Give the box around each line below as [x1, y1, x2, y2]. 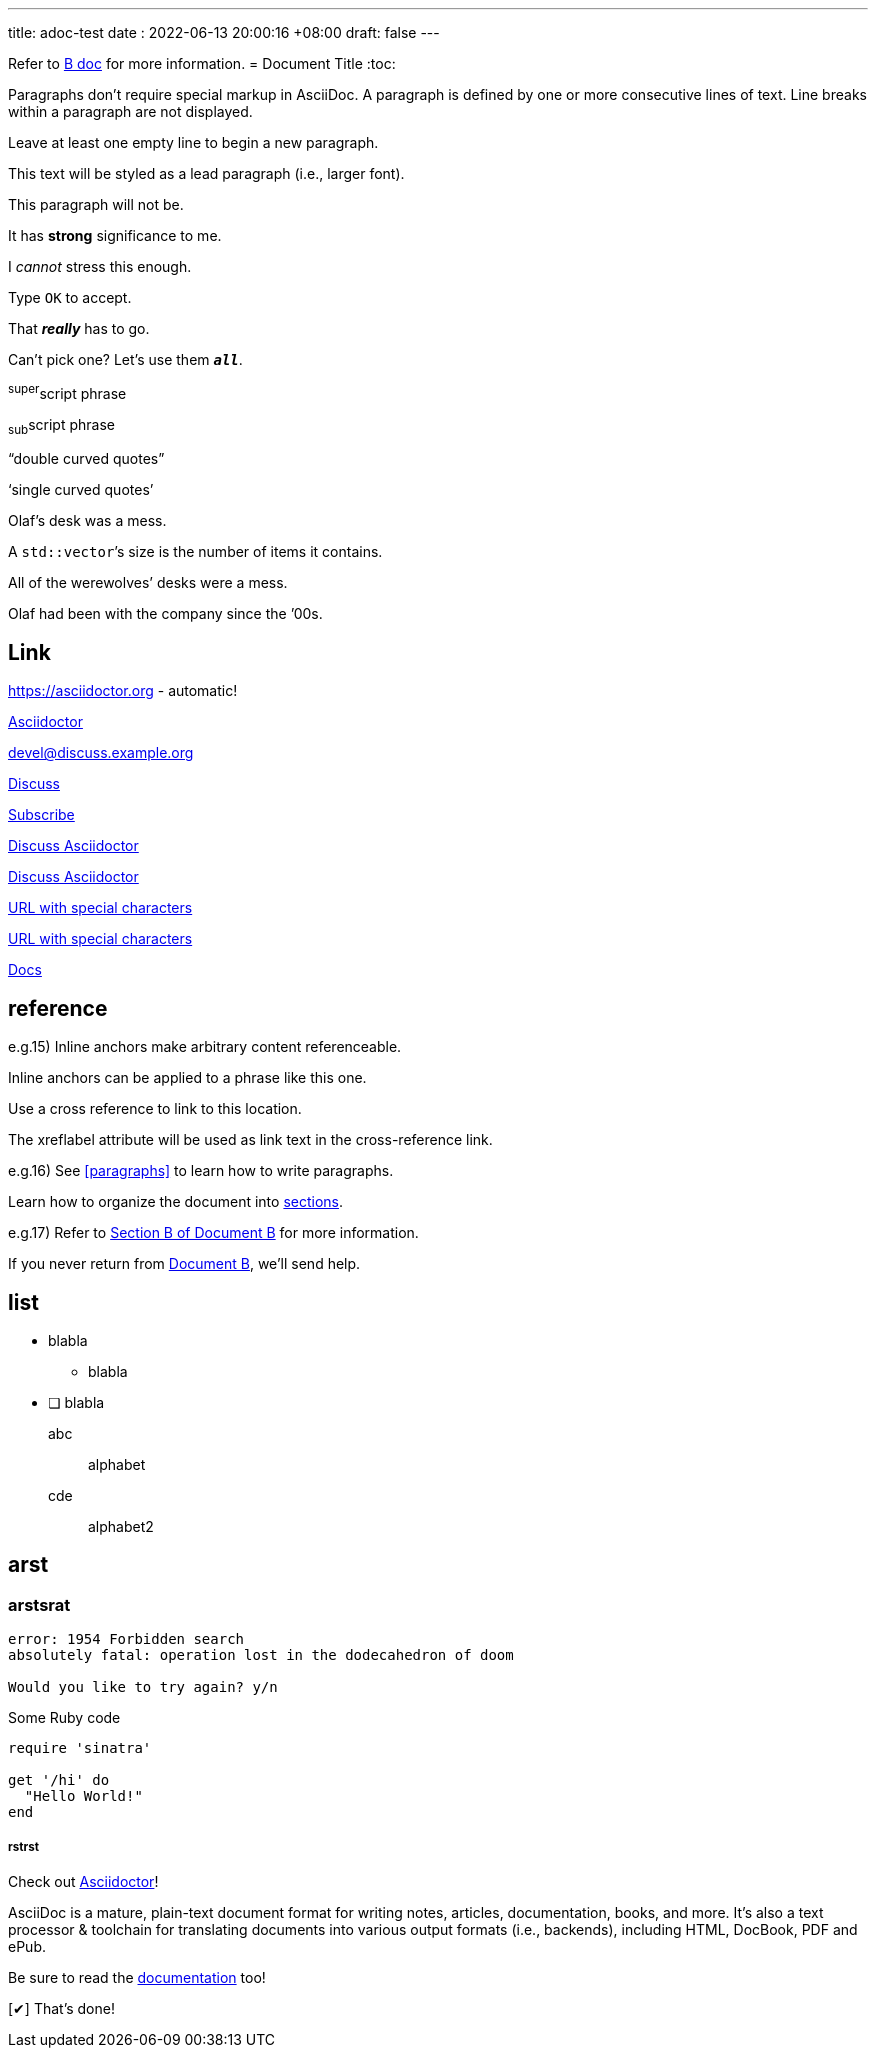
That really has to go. [8, 320, 150, 337]
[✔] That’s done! [8, 1999, 115, 2017]
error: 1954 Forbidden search [8, 1631, 245, 1648]
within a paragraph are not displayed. [8, 103, 253, 120]
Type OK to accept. [8, 289, 132, 306]
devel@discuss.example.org [8, 744, 194, 762]
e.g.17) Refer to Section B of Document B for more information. [8, 1224, 419, 1242]
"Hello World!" [24, 1788, 143, 1805]
